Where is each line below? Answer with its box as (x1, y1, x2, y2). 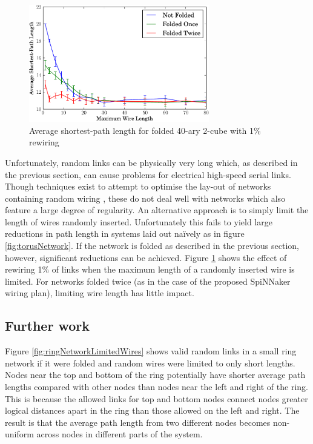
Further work (5, 316, 90, 335)
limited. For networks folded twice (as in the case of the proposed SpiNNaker (5, 274, 291, 287)
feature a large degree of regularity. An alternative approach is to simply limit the (5, 204, 309, 216)
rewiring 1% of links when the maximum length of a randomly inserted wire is (5, 263, 295, 276)
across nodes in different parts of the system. (36, 428, 203, 440)
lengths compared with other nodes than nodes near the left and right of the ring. (5, 380, 308, 393)
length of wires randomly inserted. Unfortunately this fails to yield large (5, 215, 272, 228)
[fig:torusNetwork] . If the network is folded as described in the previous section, (5, 239, 299, 252)
